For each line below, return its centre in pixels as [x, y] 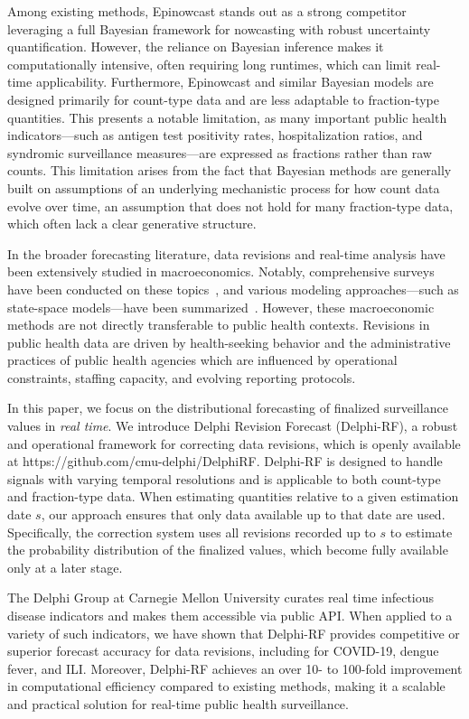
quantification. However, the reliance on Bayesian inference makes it [196, 47]
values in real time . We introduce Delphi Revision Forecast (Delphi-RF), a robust [233, 426]
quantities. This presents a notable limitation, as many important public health [227, 117]
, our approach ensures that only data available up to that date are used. [243, 514]
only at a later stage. [65, 567]
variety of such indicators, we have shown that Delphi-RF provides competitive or [234, 633]
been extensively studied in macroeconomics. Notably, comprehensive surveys [221, 271]
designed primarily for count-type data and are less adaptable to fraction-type [224, 99]
